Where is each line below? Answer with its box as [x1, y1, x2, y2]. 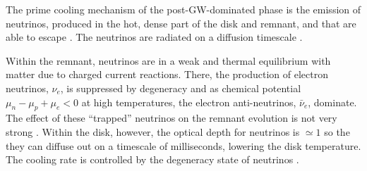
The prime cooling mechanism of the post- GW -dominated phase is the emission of [6, 2, 361, 16]
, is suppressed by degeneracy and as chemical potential [60, 80, 301, 95]
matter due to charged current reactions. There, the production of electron [6, 67, 328, 82]
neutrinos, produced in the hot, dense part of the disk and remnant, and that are [6, 15, 356, 30]
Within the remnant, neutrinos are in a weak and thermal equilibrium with [6, 53, 331, 68]
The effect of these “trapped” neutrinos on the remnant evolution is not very [6, 110, 337, 125]
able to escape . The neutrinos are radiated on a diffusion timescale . [6, 30, 303, 44]
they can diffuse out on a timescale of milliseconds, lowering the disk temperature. [6, 138, 361, 153]
